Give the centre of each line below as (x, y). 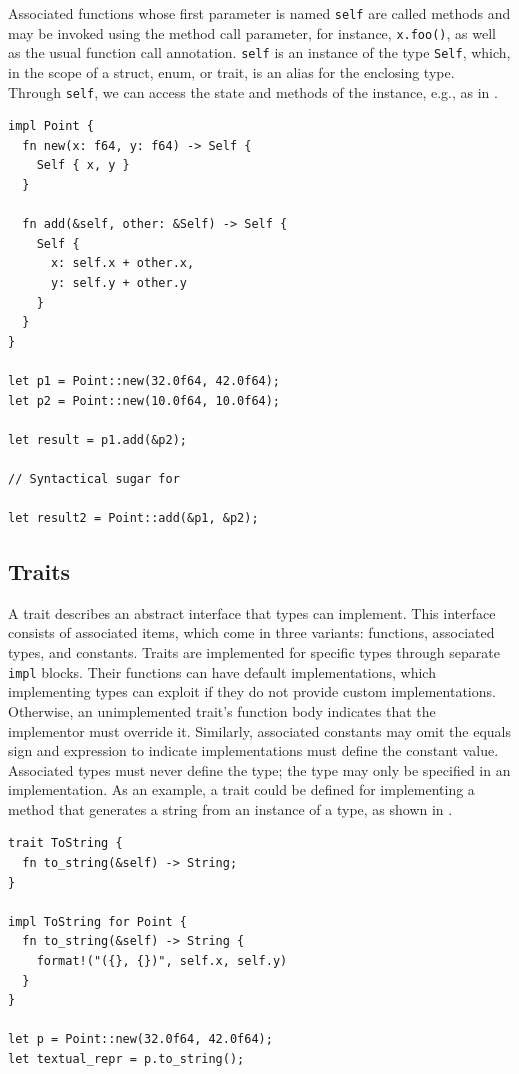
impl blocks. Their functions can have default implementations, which (222, 671)
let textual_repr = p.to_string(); (126, 1059)
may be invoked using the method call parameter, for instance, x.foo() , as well (252, 32)
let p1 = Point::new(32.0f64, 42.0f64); (144, 380)
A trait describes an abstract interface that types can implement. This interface (252, 612)
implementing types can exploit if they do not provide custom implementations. (252, 691)
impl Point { (51, 126)
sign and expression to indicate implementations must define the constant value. (253, 750)
